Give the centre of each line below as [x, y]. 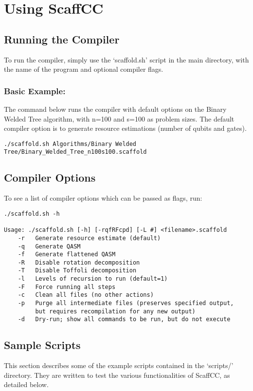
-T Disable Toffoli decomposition [77, 271]
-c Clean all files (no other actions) [86, 295]
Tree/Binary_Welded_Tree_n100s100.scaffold [75, 152]
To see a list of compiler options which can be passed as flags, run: [103, 198]
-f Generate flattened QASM [67, 255]
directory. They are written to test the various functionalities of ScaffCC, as [117, 375]
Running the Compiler [62, 39]
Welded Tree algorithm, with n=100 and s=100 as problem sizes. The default [119, 118]
